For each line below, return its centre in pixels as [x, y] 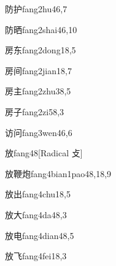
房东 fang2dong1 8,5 [41, 50]
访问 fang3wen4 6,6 [39, 132]
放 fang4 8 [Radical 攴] [44, 153]
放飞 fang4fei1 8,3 [36, 256]
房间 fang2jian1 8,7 [38, 70]
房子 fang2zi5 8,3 [35, 111]
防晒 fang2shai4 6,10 [41, 29]
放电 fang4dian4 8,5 [40, 235]
